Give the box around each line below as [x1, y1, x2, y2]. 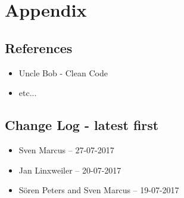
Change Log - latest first [5, 116, 159, 134]
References [5, 38, 73, 57]
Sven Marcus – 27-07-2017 [18, 143, 114, 156]
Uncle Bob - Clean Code [18, 66, 108, 79]
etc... [18, 86, 37, 99]
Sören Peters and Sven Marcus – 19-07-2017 [18, 184, 179, 196]
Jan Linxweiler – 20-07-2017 [18, 163, 121, 176]
